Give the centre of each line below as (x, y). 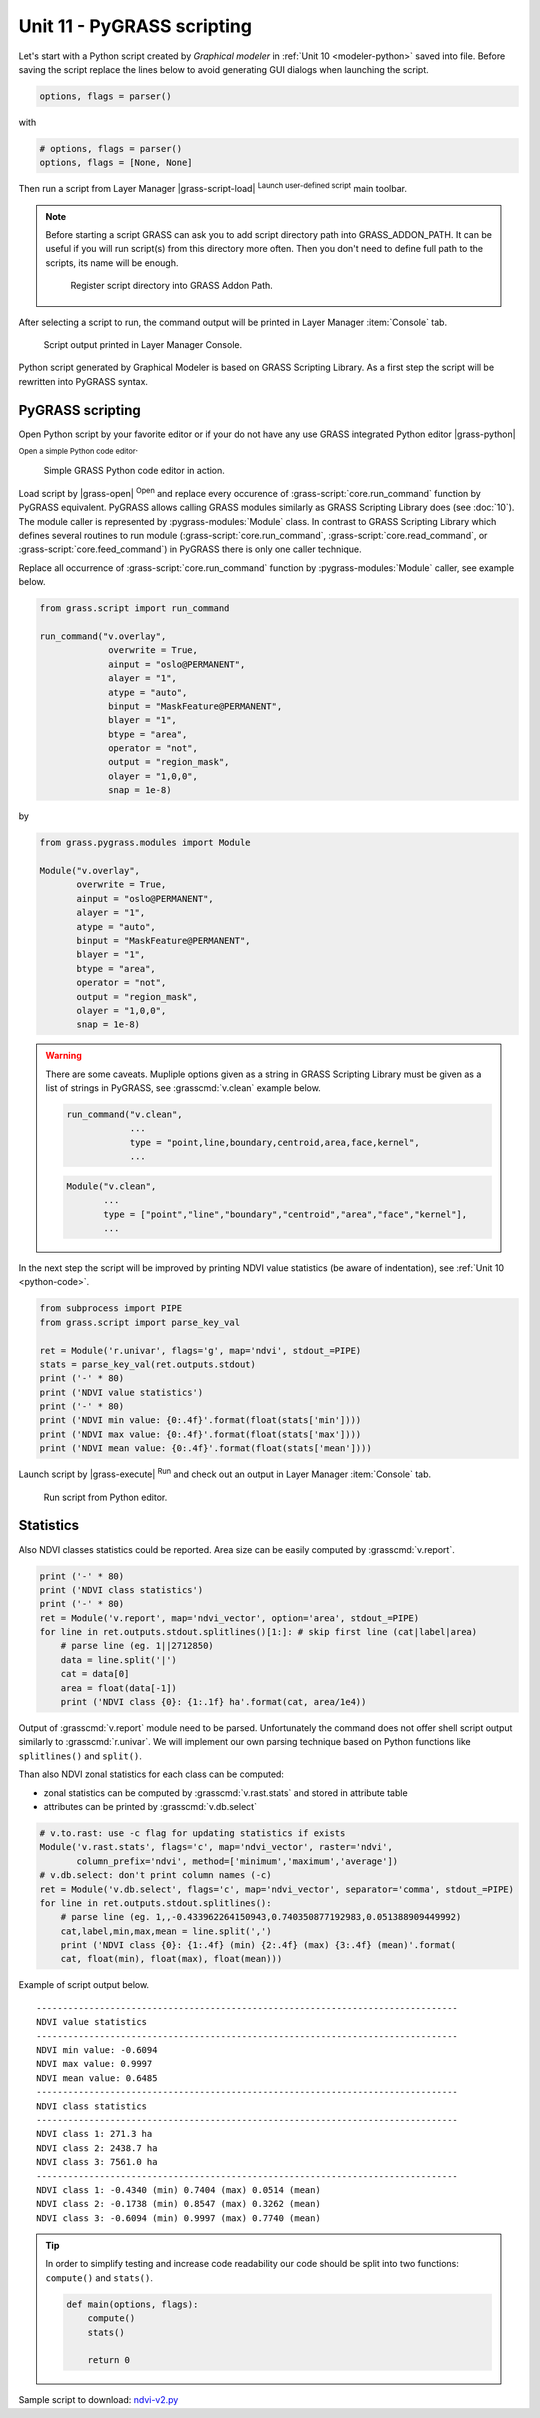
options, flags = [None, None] (116, 163)
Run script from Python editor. (105, 1497)
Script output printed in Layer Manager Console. (143, 344)
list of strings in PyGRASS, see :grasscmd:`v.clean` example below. (183, 1088)
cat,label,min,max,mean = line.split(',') (166, 1931)
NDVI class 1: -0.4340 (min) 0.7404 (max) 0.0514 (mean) (179, 2189)
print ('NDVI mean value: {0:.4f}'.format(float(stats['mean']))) (205, 1448)
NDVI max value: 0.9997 (94, 2064)
